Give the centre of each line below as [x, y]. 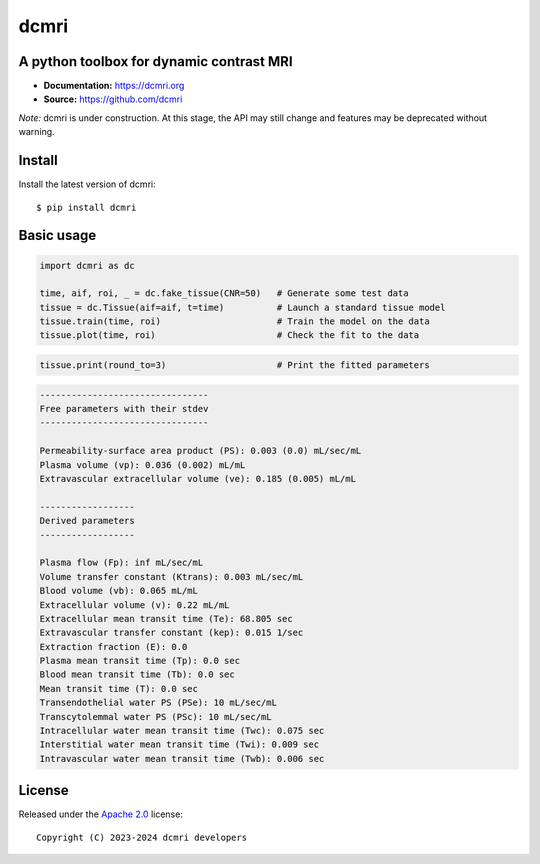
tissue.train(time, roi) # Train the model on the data [234, 321]
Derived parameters [87, 521]
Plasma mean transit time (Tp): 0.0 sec [139, 661]
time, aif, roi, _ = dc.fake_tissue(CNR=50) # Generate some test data [224, 293]
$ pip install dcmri [86, 207]
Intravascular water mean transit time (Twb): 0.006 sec [182, 758]
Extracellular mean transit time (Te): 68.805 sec [166, 618]
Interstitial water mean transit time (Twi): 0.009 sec [179, 744]
